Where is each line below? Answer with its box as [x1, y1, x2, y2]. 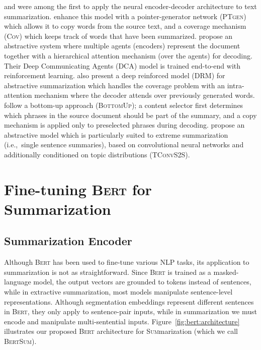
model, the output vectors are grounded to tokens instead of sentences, [33, 276, 251, 287]
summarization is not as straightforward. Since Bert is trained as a [4, 266, 211, 277]
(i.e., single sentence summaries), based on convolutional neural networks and [4, 139, 244, 150]
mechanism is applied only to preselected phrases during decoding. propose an [4, 120, 245, 130]
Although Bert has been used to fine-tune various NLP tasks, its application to [4, 257, 249, 267]
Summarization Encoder [4, 233, 132, 249]
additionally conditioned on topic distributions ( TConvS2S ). [4, 149, 190, 159]
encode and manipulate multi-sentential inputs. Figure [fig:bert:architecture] [4, 316, 240, 326]
